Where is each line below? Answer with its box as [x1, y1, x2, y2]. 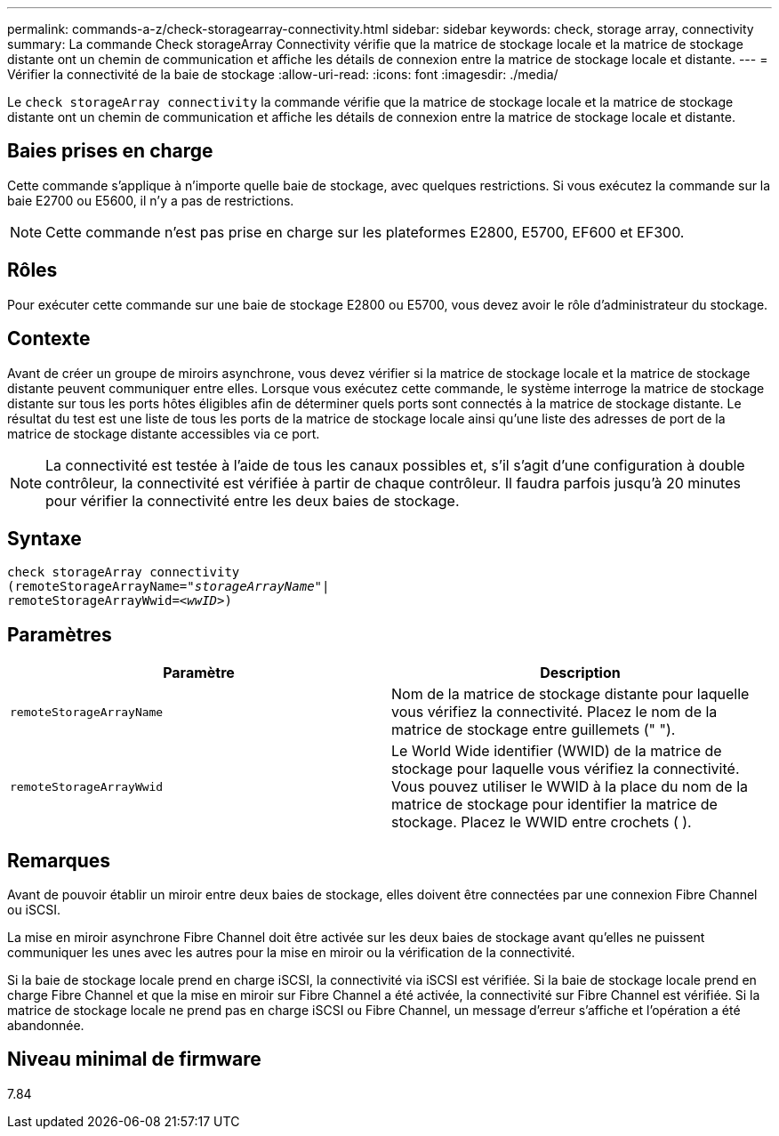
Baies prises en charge [7, 140, 213, 163]
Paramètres [7, 623, 112, 646]
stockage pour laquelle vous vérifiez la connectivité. [391, 760, 740, 778]
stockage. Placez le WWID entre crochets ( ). [391, 813, 692, 832]
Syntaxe [7, 527, 82, 550]
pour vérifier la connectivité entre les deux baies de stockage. [45, 491, 460, 510]
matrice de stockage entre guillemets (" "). [391, 721, 676, 739]
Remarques [7, 849, 111, 872]
